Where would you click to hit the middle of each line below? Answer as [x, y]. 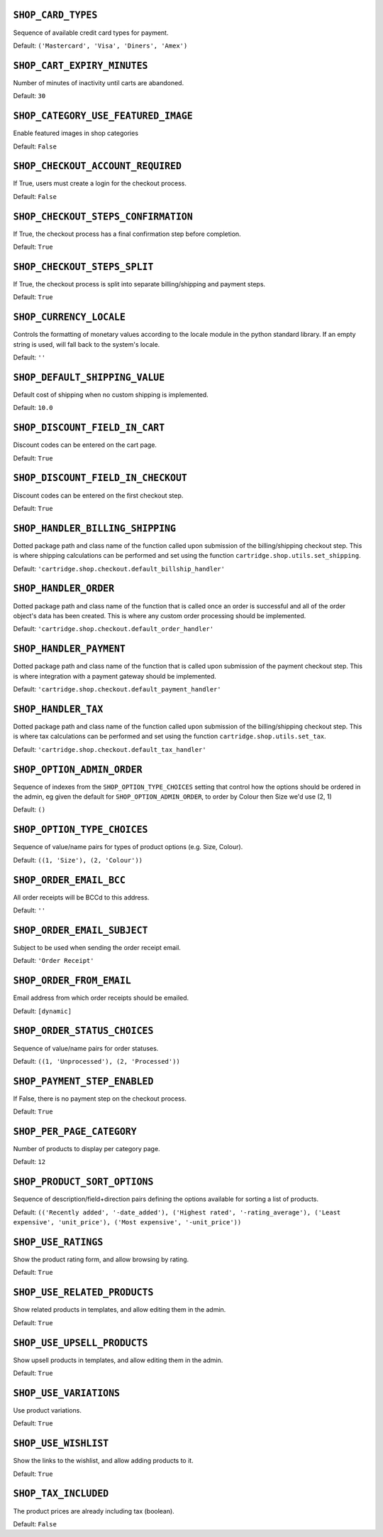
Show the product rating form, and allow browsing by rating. [101, 1260]
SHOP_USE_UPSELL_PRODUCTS [81, 1343]
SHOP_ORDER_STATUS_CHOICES [83, 1031]
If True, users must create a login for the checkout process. [100, 183]
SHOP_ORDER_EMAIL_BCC [69, 880]
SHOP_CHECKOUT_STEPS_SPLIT [83, 267]
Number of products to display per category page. [87, 1149]
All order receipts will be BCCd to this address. [81, 897]
